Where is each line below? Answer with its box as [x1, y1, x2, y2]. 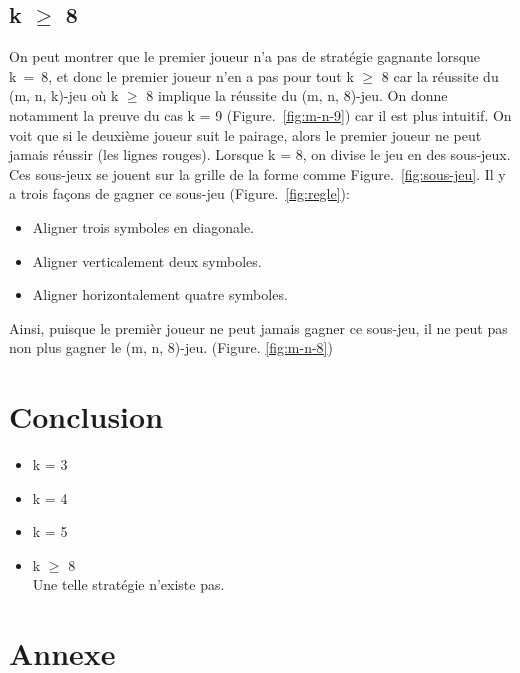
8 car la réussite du [381, 65, 499, 86]
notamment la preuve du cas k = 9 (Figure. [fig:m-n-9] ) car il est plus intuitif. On [9, 104, 512, 125]
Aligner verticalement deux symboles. [32, 250, 262, 271]
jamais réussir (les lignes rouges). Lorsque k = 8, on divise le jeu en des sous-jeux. [9, 144, 511, 165]
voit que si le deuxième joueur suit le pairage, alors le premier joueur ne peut [9, 124, 482, 145]
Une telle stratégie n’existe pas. [32, 574, 225, 595]
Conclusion [9, 396, 164, 437]
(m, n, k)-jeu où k [9, 85, 119, 106]
